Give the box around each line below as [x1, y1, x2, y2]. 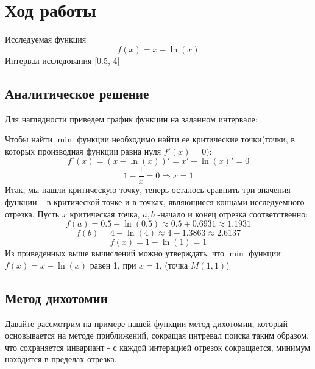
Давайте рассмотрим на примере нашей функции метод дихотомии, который [5, 317, 288, 329]
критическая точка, [69, 207, 140, 220]
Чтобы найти [5, 133, 53, 146]
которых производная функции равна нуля [5, 144, 161, 157]
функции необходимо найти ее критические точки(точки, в [77, 133, 295, 146]
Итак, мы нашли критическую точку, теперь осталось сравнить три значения [5, 183, 291, 196]
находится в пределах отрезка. [5, 353, 117, 365]
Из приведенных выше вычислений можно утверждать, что [5, 247, 224, 259]
